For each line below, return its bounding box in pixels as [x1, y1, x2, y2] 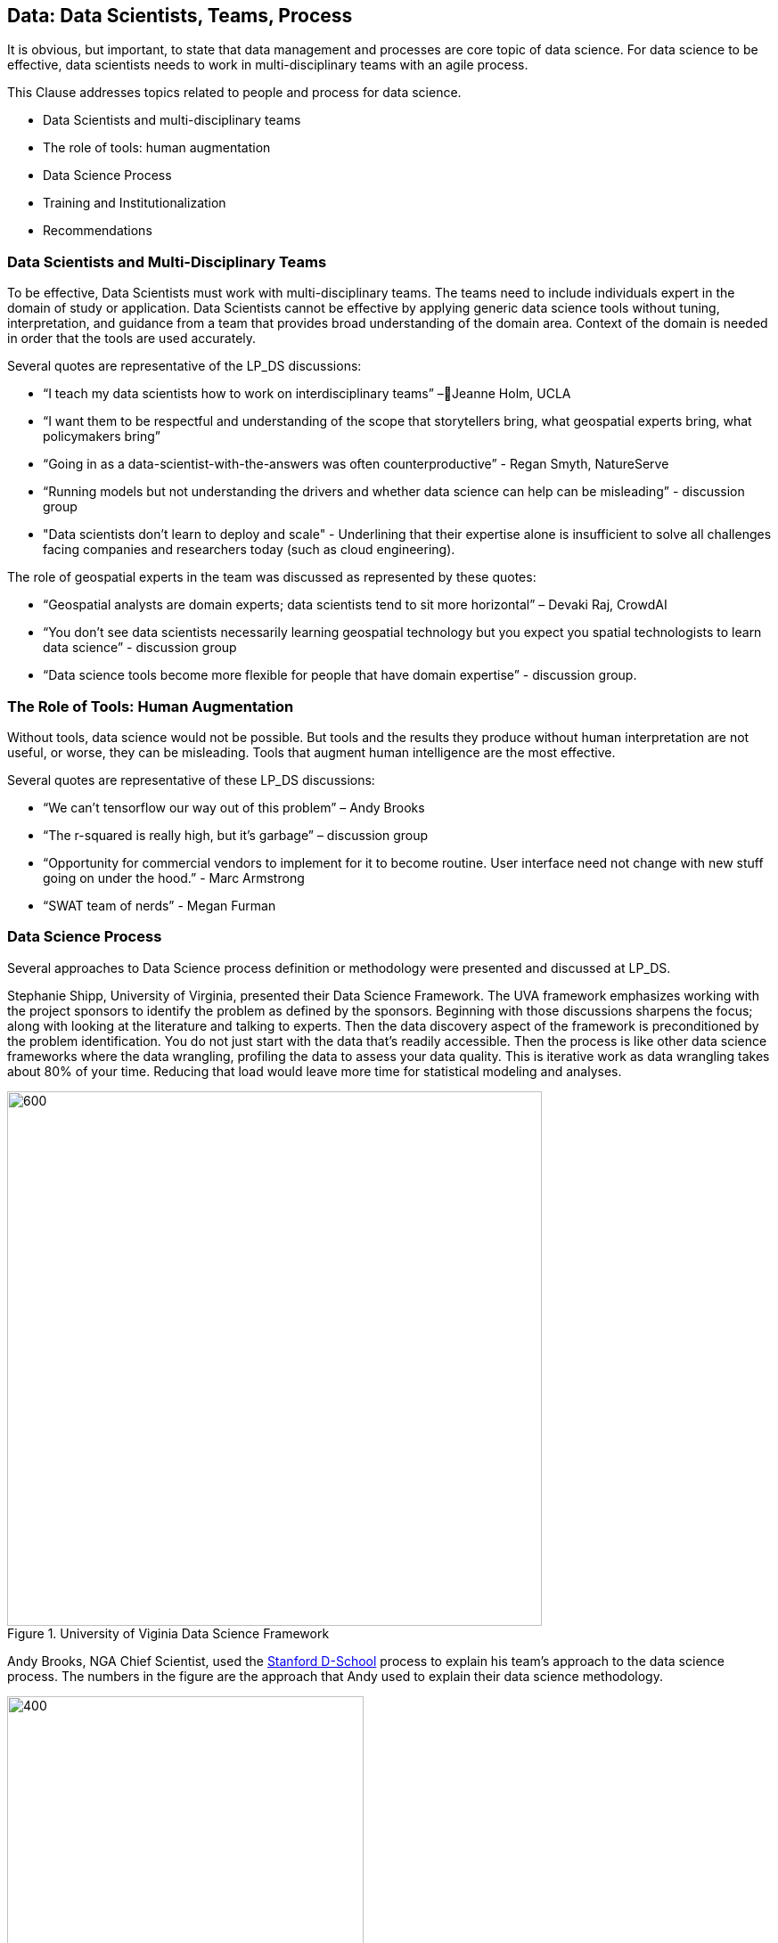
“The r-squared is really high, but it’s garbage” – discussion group [43, 827, 429, 843]
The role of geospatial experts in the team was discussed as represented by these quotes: [7, 569, 536, 585]
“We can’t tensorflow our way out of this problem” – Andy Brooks [43, 799, 425, 815]
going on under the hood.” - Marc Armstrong [43, 869, 305, 886]
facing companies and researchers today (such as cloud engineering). [43, 542, 455, 558]
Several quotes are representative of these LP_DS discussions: [7, 771, 375, 788]
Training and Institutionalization [43, 195, 226, 211]
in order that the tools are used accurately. [7, 331, 257, 347]
